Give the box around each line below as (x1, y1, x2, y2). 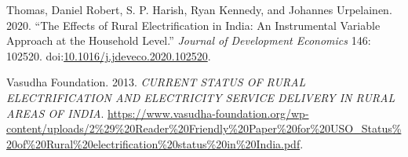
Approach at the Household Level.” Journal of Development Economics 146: (6, 32, 371, 49)
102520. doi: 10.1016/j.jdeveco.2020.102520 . (6, 47, 211, 64)
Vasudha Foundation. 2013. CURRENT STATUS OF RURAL (6, 74, 306, 90)
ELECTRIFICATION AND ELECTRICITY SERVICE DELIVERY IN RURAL (6, 89, 395, 105)
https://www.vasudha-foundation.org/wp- (107, 104, 309, 121)
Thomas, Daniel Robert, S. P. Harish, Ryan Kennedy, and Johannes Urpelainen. (6, 2, 392, 17)
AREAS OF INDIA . (6, 104, 104, 121)
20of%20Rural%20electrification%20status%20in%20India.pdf (6, 135, 301, 152)
